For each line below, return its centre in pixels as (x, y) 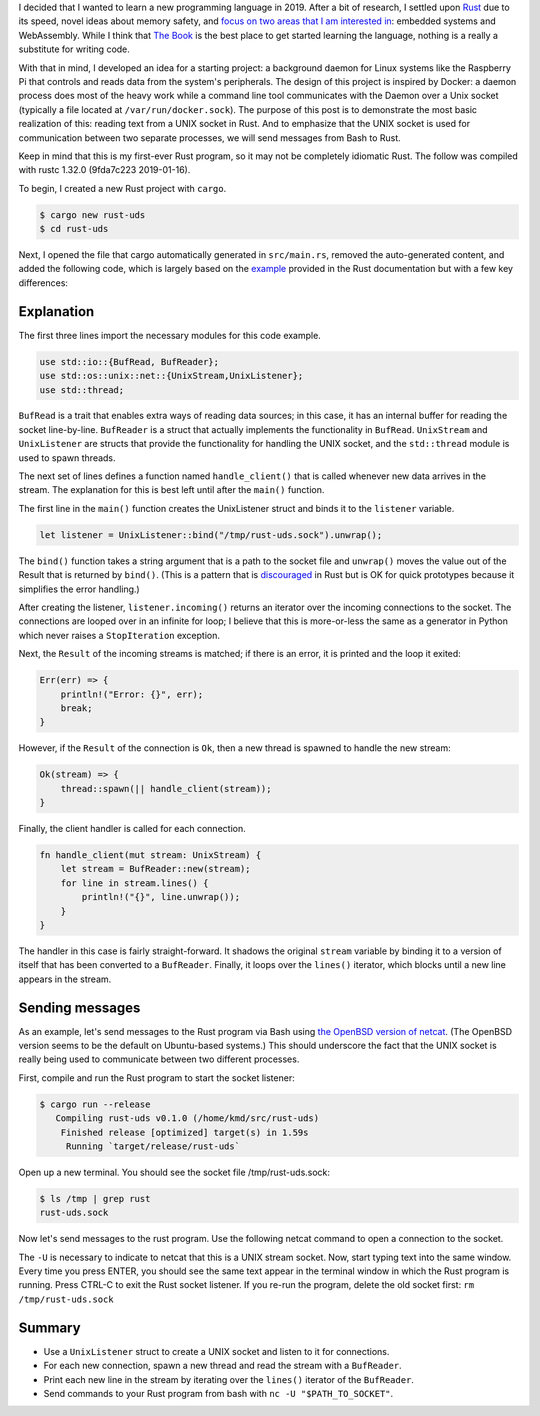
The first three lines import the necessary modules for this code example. (170, 335)
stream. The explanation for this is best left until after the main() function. (171, 490)
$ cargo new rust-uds (92, 214)
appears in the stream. (65, 979)
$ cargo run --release (95, 1104)
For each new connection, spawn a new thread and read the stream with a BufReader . (222, 1366)
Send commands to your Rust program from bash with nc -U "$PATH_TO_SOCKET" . (218, 1393)
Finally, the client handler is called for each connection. (132, 829)
